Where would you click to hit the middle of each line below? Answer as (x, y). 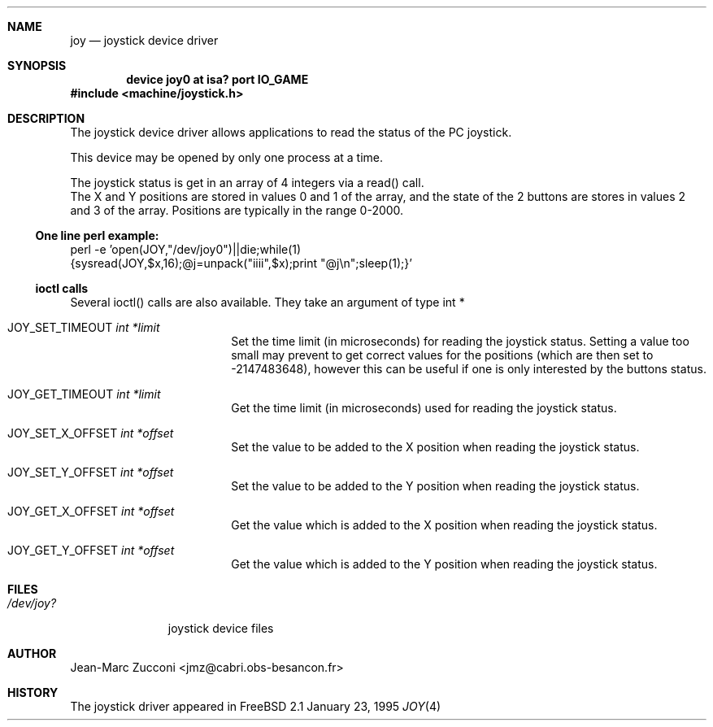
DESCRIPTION (46, 118)
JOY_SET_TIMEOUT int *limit (84, 327)
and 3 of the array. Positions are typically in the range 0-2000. (237, 210)
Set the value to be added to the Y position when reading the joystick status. (435, 486)
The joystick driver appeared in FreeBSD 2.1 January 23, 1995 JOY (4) (256, 706)
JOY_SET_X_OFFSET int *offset (91, 433)
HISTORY (33, 692)
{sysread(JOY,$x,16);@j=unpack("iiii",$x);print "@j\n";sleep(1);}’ (241, 263)
